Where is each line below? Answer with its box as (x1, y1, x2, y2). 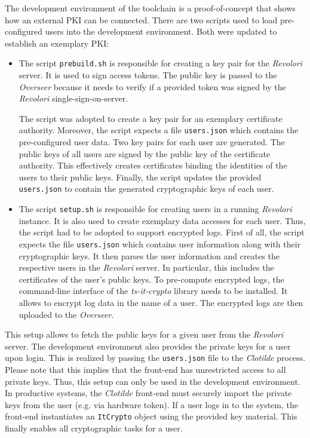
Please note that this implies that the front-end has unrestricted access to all (5, 363, 286, 375)
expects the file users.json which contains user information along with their (19, 237, 301, 250)
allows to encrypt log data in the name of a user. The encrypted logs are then (19, 296, 303, 308)
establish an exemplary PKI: (5, 36, 109, 49)
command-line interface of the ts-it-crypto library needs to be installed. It (19, 284, 288, 297)
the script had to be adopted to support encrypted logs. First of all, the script (19, 226, 305, 238)
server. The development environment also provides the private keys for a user (5, 339, 291, 352)
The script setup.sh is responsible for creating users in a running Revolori (19, 203, 292, 215)
